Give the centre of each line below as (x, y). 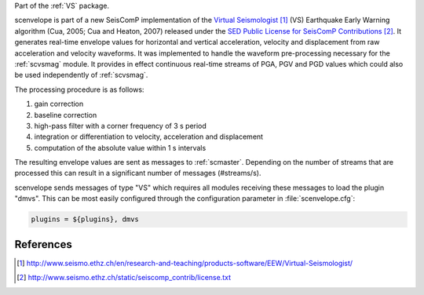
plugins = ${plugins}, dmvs (85, 219)
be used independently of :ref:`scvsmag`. (81, 75)
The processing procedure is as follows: (79, 89)
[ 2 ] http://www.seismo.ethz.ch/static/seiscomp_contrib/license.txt (124, 278)
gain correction (59, 104)
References (43, 244)
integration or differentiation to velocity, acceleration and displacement (148, 137)
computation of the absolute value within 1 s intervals (120, 147)
